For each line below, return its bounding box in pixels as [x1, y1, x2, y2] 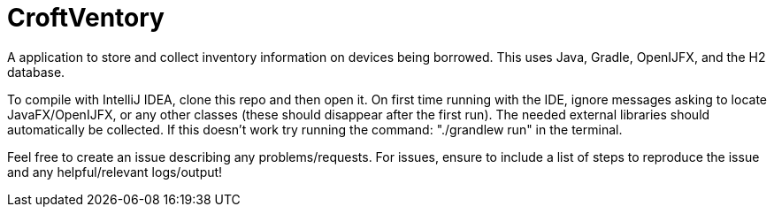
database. [7, 64, 65, 80]
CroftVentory [7, 3, 165, 33]
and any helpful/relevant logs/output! [7, 164, 223, 180]
